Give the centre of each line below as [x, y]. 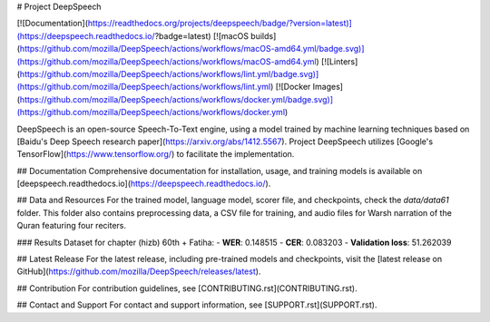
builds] [264, 35]
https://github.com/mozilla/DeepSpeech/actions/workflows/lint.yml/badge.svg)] [169, 73]
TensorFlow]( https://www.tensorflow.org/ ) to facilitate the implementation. [156, 154]
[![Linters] [339, 61]
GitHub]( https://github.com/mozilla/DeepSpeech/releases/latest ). [139, 271]
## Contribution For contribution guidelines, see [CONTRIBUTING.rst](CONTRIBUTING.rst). [187, 288]
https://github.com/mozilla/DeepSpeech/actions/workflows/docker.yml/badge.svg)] [176, 99]
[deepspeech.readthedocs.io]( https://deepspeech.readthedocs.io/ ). [144, 184]
